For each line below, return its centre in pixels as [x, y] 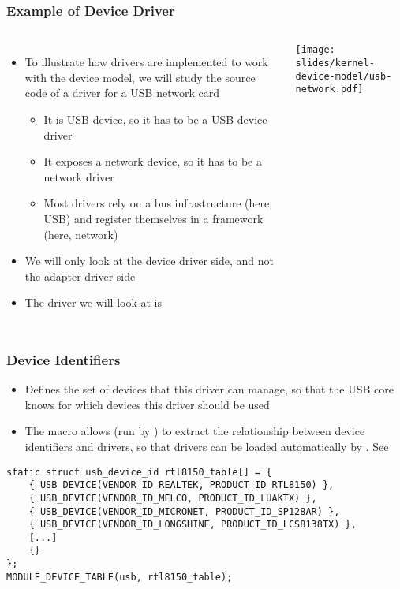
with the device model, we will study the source [140, 77]
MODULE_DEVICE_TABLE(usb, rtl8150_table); [120, 577]
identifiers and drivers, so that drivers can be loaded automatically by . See [207, 446]
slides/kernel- [335, 63]
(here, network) [81, 234]
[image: [315, 50]
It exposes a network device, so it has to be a [153, 161]
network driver [79, 176]
